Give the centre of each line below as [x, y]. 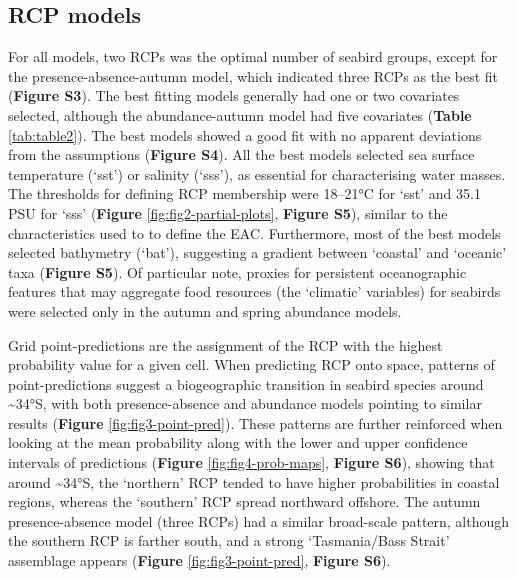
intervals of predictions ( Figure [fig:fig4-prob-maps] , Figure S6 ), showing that [251, 462]
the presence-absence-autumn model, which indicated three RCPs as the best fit [253, 75]
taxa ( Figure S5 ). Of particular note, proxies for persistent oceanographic [237, 271]
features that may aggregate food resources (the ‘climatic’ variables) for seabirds [254, 291]
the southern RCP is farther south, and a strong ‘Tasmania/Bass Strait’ [229, 540]
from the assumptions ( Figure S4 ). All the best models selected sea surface [241, 154]
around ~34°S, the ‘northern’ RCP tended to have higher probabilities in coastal [254, 481]
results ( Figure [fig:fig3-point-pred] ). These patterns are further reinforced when [255, 422]
